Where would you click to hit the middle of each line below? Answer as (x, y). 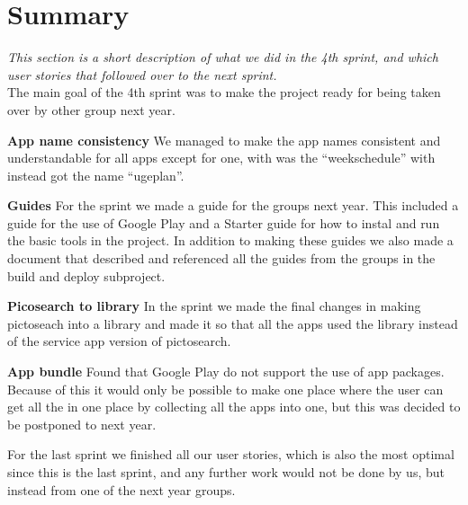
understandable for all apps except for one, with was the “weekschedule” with (221, 158)
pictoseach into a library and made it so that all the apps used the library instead (233, 323)
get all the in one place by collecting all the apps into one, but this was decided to (234, 407)
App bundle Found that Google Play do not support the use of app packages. (226, 372)
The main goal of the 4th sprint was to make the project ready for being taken (224, 92)
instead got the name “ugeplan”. (96, 175)
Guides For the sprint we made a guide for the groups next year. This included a (233, 205)
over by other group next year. (91, 109)
